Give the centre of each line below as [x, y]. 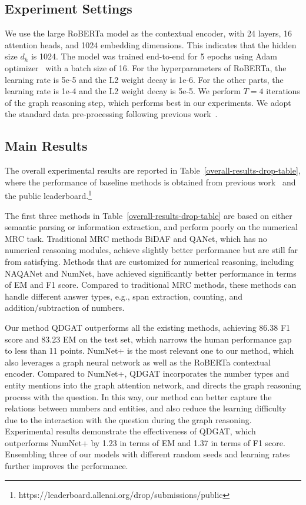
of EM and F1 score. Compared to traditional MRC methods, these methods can [151, 285]
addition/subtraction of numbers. [65, 308]
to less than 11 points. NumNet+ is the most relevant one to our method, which [149, 350]
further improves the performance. [66, 466]
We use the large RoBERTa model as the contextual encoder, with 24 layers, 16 [148, 33]
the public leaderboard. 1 [48, 195]
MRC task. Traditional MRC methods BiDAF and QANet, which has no [136, 238]
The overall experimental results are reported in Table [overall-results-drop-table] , [153, 170]
